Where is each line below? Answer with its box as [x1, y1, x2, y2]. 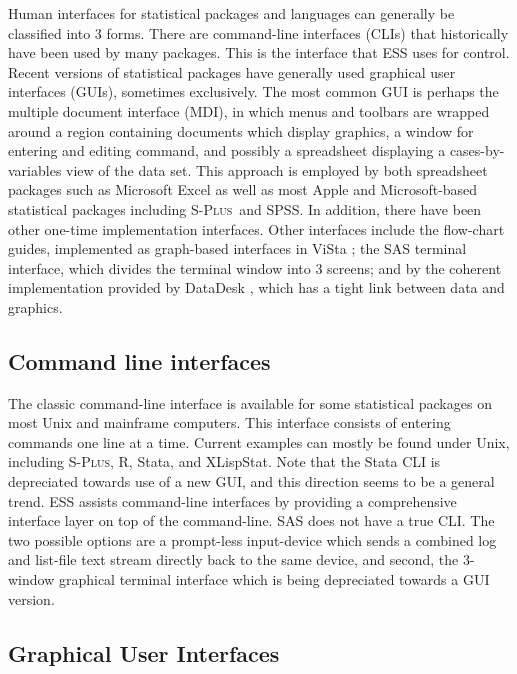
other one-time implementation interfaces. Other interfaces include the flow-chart [8, 218, 505, 239]
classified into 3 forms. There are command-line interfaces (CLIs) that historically [8, 22, 509, 43]
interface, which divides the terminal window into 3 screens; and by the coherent [8, 257, 502, 278]
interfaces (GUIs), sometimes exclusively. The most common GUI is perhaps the [8, 81, 499, 102]
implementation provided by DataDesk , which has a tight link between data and [8, 277, 505, 298]
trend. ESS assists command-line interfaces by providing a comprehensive [8, 490, 457, 511]
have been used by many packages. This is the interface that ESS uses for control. [8, 42, 510, 63]
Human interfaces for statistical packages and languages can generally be [8, 3, 455, 23]
